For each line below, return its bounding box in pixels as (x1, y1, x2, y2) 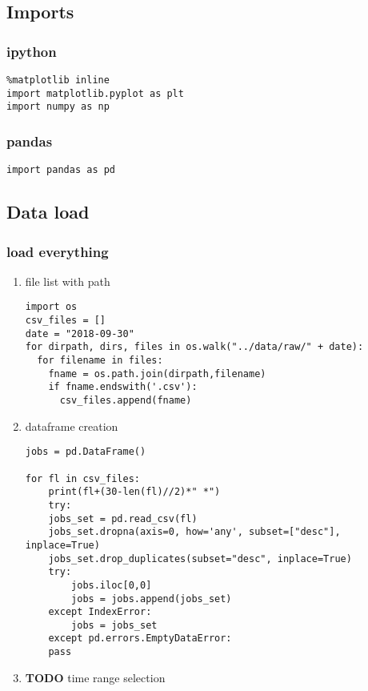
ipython (6, 41, 57, 61)
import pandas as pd (6, 164, 116, 176)
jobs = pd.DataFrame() (25, 446, 146, 458)
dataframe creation (25, 417, 118, 434)
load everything (6, 241, 109, 261)
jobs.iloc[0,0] (71, 579, 152, 591)
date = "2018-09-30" (25, 327, 134, 339)
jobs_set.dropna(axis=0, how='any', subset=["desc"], (48, 526, 341, 538)
